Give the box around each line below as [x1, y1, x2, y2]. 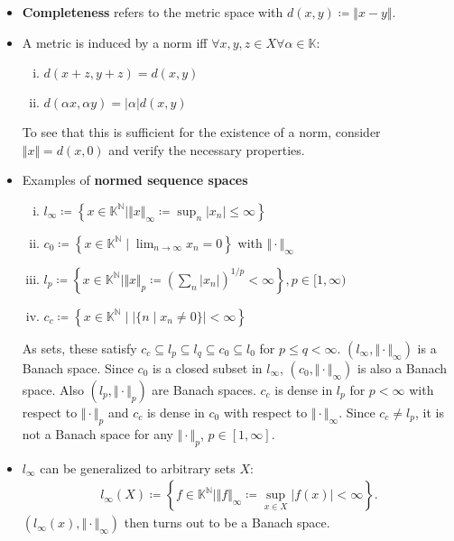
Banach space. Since [22, 358, 134, 377]
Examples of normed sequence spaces [22, 170, 248, 189]
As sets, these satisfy [22, 338, 137, 357]
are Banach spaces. [152, 380, 256, 399]
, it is [414, 402, 444, 421]
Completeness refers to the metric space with [22, 3, 283, 21]
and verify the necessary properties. [108, 140, 305, 159]
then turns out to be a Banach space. [124, 513, 330, 532]
